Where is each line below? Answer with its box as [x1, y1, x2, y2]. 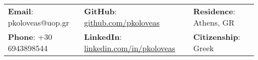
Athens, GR [193, 17, 235, 28]
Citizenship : [193, 31, 241, 42]
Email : [8, 5, 34, 17]
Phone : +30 [8, 31, 52, 42]
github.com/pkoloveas [84, 17, 160, 28]
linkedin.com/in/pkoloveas [84, 42, 176, 54]
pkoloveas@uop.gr [8, 17, 69, 28]
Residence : [193, 5, 236, 17]
